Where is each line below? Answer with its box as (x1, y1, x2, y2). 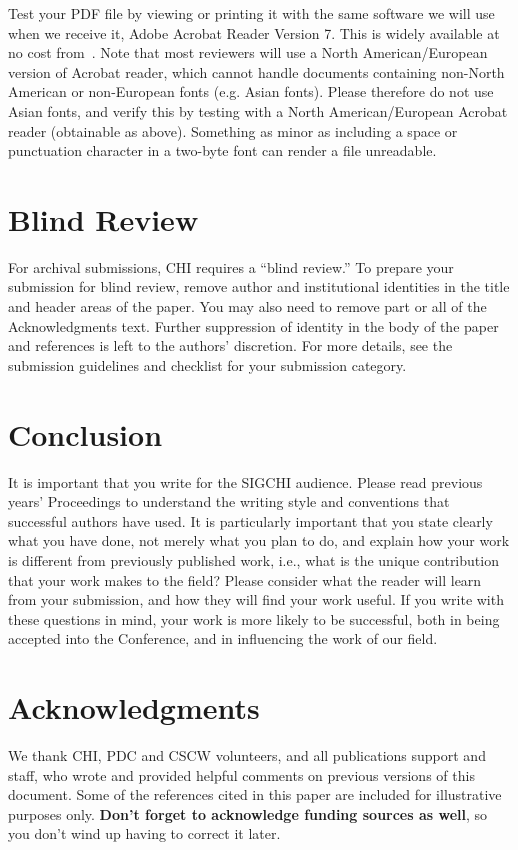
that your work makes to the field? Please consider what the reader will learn (8, 569, 482, 590)
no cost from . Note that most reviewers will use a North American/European (8, 42, 488, 63)
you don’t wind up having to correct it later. (8, 823, 281, 844)
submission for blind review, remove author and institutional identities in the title (8, 276, 510, 297)
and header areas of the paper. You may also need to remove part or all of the (8, 296, 487, 317)
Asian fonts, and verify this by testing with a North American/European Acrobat (8, 100, 508, 121)
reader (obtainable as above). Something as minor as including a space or (8, 120, 458, 141)
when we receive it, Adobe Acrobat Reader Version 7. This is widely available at (8, 22, 500, 43)
